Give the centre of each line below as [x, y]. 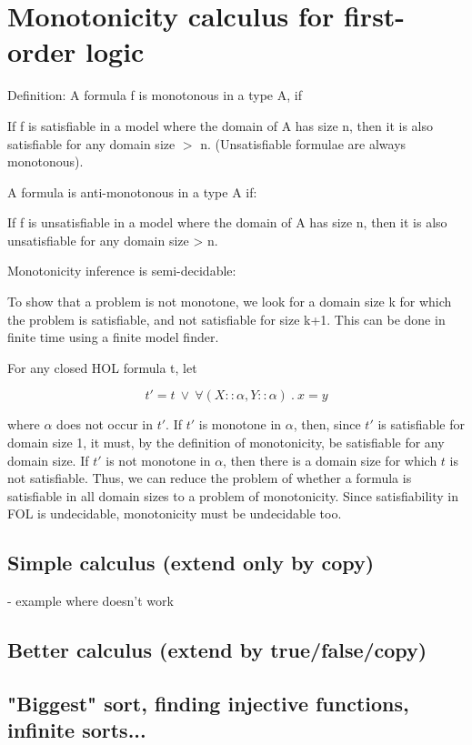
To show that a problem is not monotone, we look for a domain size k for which [230, 302]
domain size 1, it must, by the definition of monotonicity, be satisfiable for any [226, 443]
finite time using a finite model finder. [113, 337]
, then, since [327, 424]
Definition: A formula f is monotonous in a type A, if [155, 95]
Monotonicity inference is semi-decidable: [122, 271]
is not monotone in [158, 460]
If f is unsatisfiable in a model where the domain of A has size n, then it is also [227, 222]
